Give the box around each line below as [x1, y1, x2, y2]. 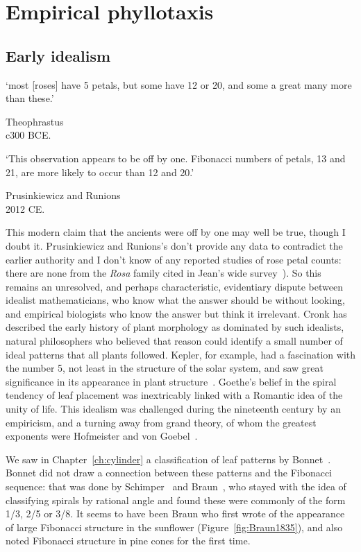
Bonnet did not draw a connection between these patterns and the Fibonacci [6, 465, 333, 480]
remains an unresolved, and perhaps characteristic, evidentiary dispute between [6, 279, 343, 293]
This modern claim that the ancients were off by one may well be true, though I [6, 225, 346, 239]
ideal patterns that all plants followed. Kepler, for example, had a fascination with [6, 347, 355, 361]
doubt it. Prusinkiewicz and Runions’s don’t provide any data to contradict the [6, 238, 343, 252]
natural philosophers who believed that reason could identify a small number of [6, 334, 343, 348]
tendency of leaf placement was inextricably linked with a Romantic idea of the [6, 388, 343, 402]
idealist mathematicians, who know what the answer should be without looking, [6, 293, 345, 307]
